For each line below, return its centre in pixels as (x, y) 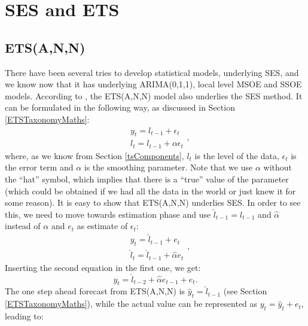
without (277, 167)
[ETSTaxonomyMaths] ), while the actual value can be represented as (131, 304)
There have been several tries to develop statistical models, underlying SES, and (152, 72)
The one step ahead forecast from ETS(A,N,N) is (95, 291)
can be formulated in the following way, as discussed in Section (120, 107)
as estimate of (102, 226)
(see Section (245, 291)
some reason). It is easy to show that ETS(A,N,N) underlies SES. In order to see (153, 202)
